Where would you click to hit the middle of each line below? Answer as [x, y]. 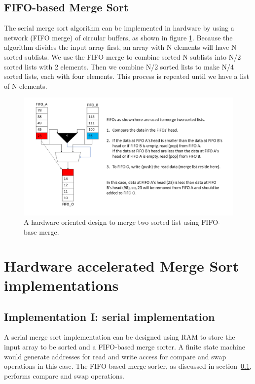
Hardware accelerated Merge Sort [122, 265]
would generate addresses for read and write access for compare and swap [115, 356]
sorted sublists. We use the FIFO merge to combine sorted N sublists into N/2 [123, 56]
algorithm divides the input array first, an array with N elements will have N [120, 47]
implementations [61, 285]
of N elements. [26, 86]
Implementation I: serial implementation [109, 316]
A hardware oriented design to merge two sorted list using [111, 222]
